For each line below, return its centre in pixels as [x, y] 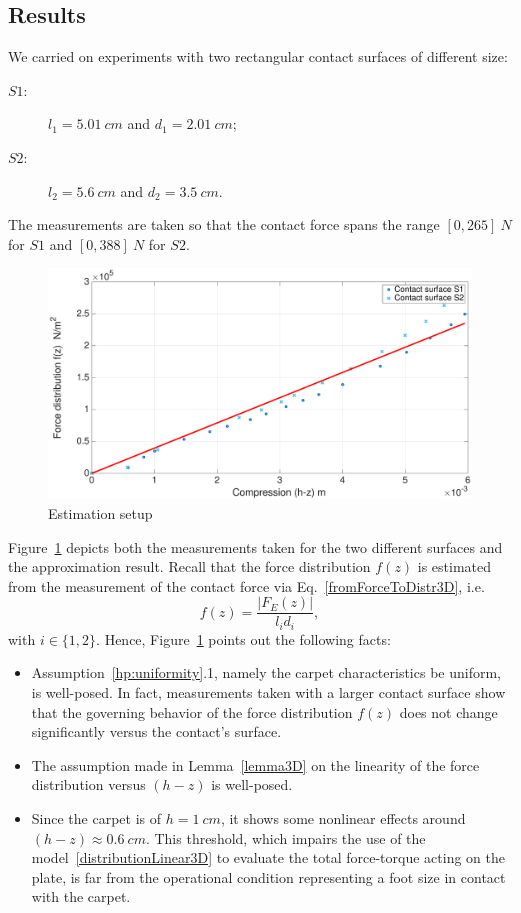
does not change [448, 711]
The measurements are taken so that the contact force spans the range [224, 224]
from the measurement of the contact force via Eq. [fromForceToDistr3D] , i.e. [246, 585]
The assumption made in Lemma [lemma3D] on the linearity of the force [255, 764]
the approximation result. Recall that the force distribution [189, 566]
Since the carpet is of [96, 818]
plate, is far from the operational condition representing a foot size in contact [268, 876]
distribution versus [88, 784]
